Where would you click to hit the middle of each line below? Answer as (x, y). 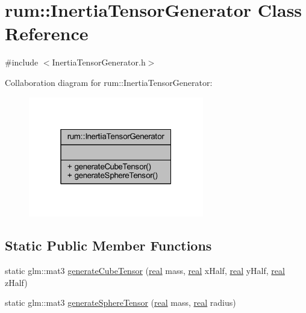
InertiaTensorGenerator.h (99, 62)
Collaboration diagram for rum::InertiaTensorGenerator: (109, 82)
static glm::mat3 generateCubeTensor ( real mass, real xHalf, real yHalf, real (145, 270)
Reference (47, 33)
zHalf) (16, 282)
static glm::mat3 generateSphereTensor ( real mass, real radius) (120, 302)
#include (22, 62)
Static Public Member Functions (108, 245)
